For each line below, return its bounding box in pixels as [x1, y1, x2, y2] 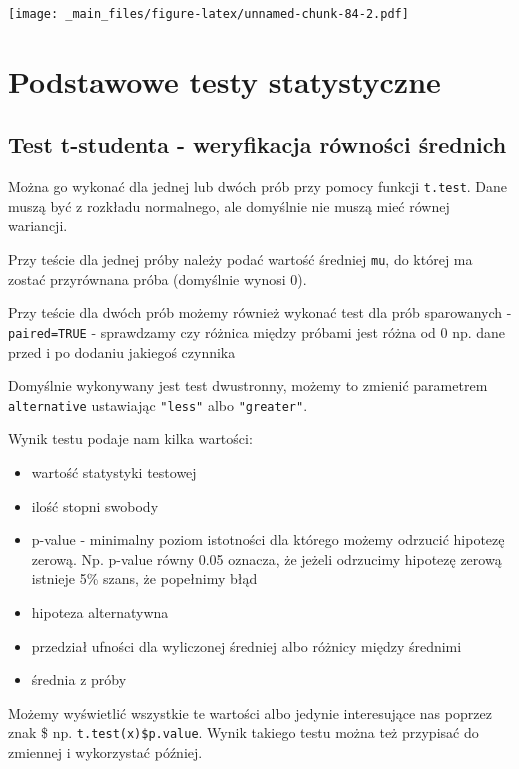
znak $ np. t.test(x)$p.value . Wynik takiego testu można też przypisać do [8, 722, 479, 743]
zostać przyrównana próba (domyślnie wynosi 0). [8, 268, 307, 289]
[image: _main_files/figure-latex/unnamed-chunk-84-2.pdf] [8, 7, 409, 21]
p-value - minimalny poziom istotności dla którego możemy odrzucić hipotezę [31, 529, 505, 550]
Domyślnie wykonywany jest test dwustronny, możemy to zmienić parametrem [8, 375, 488, 396]
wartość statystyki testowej [31, 462, 197, 483]
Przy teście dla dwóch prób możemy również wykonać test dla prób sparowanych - [8, 302, 512, 323]
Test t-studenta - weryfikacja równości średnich [8, 129, 507, 160]
